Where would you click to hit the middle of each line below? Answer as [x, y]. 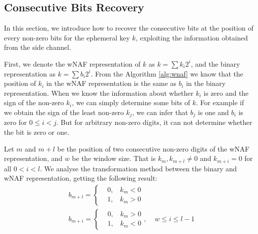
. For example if [220, 102]
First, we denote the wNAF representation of [72, 63]
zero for [16, 122]
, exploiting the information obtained [192, 37]
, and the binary [215, 63]
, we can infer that [160, 112]
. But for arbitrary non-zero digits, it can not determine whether [154, 122]
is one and [213, 112]
